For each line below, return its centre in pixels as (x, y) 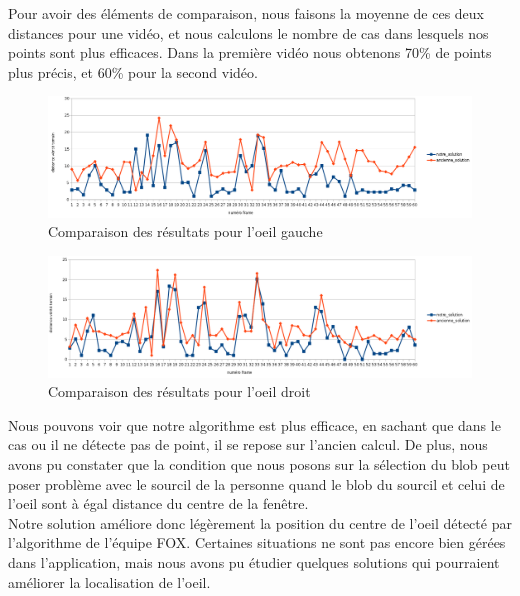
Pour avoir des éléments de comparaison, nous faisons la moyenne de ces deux (246, 13)
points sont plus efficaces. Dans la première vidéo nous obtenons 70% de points (250, 52)
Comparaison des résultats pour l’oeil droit (179, 391)
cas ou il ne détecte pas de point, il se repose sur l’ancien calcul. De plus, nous (248, 444)
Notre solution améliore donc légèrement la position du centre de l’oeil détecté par (260, 522)
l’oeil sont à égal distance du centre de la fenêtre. (158, 503)
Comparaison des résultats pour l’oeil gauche (185, 231)
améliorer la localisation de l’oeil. (109, 581)
